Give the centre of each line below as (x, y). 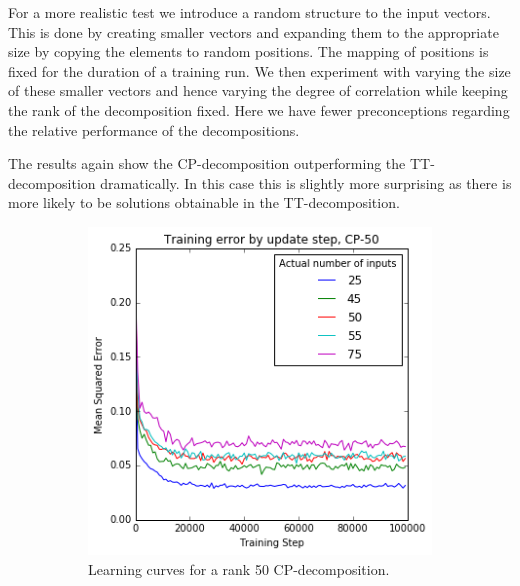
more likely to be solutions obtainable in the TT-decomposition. (204, 202)
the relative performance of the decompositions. (154, 129)
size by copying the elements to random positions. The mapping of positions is (248, 51)
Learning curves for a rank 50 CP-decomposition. (239, 568)
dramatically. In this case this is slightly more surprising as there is (306, 182)
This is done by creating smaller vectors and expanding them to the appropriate (253, 31)
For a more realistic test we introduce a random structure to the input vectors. (249, 12)
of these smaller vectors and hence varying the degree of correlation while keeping (258, 90)
